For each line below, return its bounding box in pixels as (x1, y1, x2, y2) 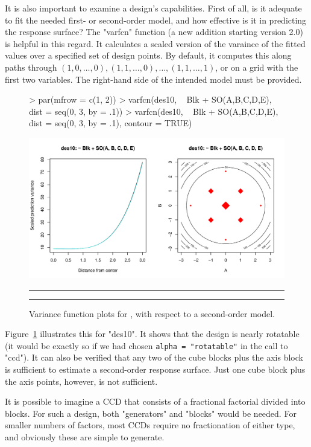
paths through (5, 60, 57, 73)
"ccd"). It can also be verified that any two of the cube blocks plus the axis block (5, 351, 303, 364)
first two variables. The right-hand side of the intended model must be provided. (5, 72, 302, 85)
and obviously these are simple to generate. (5, 431, 165, 443)
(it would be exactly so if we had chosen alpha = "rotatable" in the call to (5, 339, 288, 352)
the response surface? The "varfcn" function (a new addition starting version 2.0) (5, 25, 303, 38)
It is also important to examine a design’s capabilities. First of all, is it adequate (5, 2, 302, 14)
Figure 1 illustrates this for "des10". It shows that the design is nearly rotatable (5, 327, 300, 340)
